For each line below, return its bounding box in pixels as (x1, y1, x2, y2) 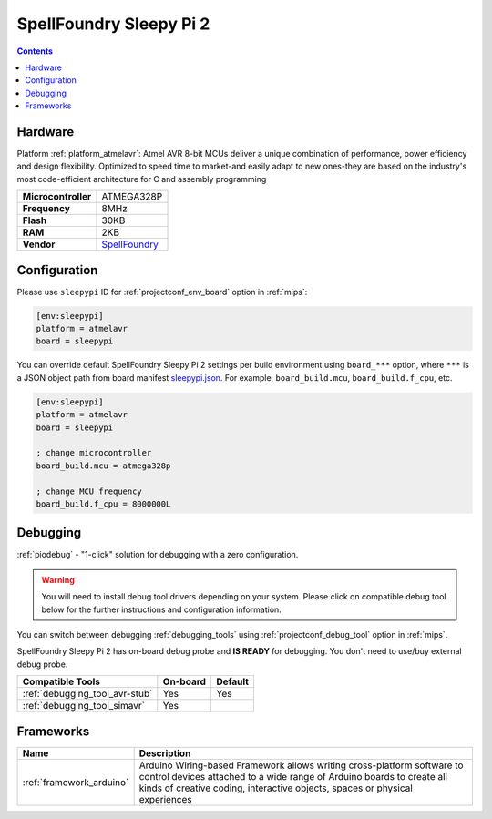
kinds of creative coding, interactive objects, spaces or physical (138, 782, 414, 794)
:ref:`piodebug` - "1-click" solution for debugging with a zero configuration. (16, 549, 299, 560)
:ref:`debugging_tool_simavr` (22, 700, 146, 712)
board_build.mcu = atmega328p (36, 460, 171, 471)
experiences (138, 793, 192, 805)
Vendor (22, 238, 56, 251)
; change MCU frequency (36, 486, 143, 497)
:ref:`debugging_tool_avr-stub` (22, 688, 153, 701)
